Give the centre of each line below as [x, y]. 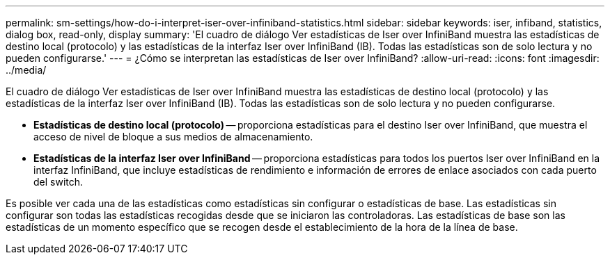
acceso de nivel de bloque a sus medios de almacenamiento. [173, 137]
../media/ [26, 70]
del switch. [58, 182]
